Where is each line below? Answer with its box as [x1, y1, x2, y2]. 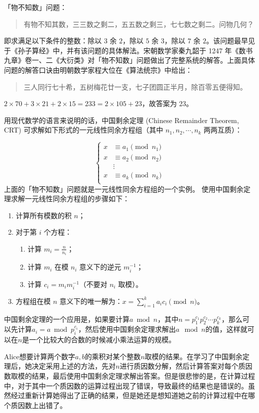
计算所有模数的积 [15, 210, 72, 220]
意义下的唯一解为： [59, 295, 123, 306]
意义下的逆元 [79, 262, 122, 272]
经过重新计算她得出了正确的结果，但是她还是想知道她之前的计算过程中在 [10, 390, 248, 401]
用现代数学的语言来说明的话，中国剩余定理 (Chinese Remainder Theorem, [4, 115, 239, 125]
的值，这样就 [205, 324, 248, 334]
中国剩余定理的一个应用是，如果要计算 [4, 313, 129, 324]
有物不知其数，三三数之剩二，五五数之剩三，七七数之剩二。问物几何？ [23, 18, 254, 29]
